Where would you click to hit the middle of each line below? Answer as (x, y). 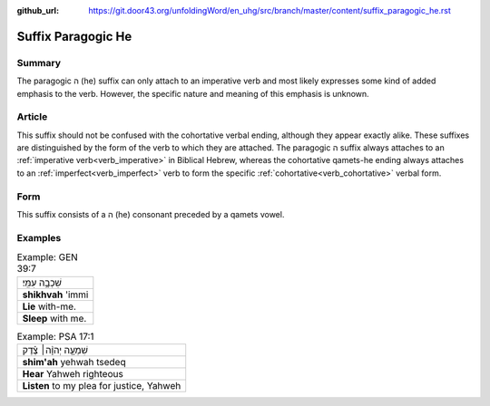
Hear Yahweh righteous (73, 373)
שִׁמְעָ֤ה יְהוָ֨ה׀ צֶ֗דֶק (55, 350)
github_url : (38, 10)
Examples (39, 237)
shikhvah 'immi (55, 295)
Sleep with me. (54, 318)
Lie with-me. (49, 306)
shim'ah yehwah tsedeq (74, 362)
